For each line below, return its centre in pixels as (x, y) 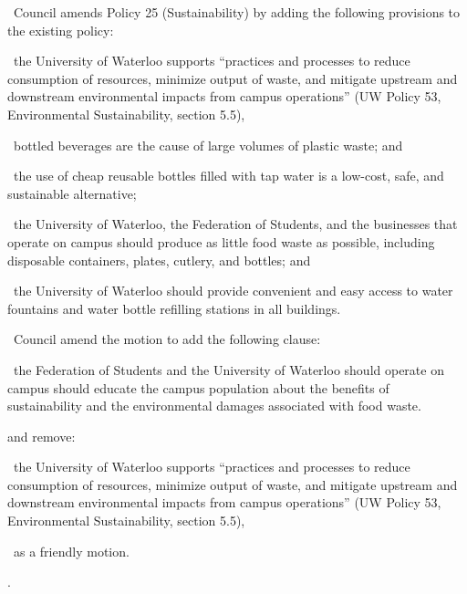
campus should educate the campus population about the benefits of (198, 387)
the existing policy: (61, 30)
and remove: (42, 436)
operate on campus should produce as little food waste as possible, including (221, 241)
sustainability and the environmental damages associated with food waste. (214, 406)
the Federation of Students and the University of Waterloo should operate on (228, 369)
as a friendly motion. (71, 551)
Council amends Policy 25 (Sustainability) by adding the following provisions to (237, 12)
